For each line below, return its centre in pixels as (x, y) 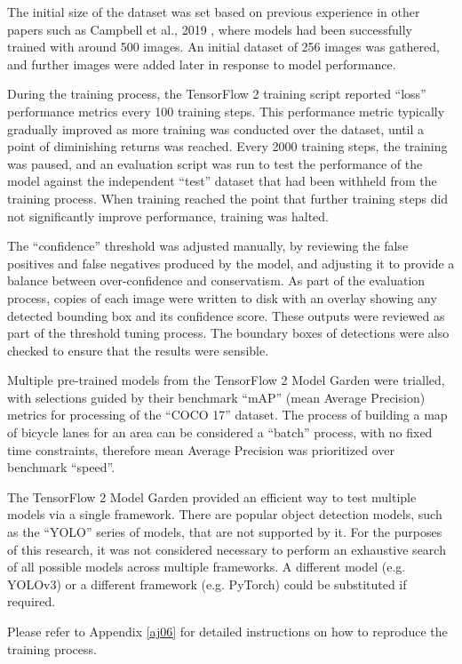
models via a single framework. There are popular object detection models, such (225, 514)
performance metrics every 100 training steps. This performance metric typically (226, 111)
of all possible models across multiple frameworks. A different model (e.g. (207, 567)
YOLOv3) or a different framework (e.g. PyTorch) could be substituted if (207, 584)
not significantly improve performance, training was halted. (168, 216)
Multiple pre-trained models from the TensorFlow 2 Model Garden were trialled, (226, 380)
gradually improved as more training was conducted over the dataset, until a (216, 128)
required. (32, 601)
